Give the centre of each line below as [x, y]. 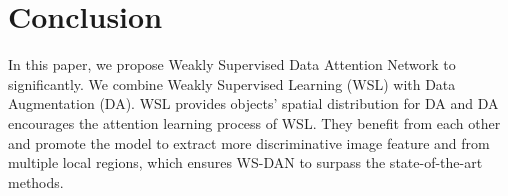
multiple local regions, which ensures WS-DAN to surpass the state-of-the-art [245, 162]
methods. [36, 181]
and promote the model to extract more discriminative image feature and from [249, 142]
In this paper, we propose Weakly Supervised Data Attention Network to [232, 64]
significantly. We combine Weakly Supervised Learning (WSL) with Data [232, 83]
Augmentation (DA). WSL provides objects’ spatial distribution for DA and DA [253, 103]
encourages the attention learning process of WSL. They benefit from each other [254, 122]
